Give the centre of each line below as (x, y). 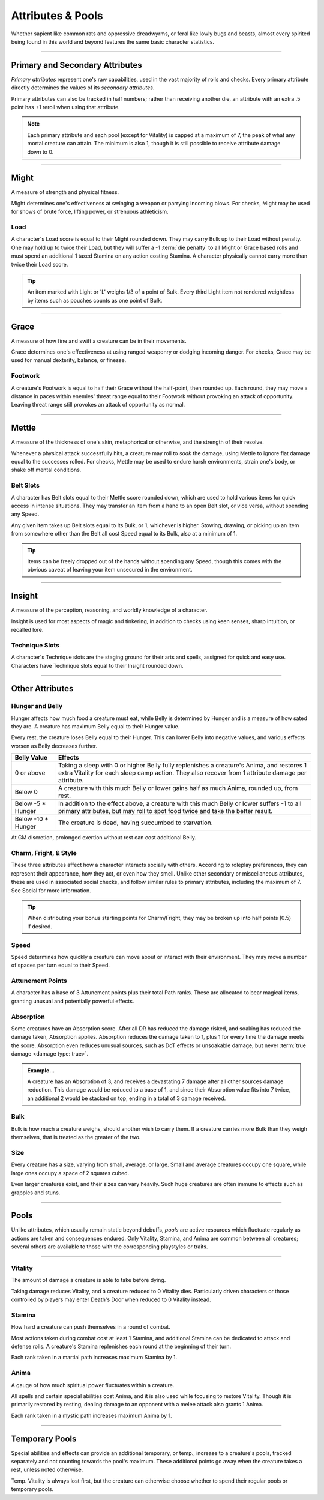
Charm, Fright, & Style (44, 853)
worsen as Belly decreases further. (54, 746)
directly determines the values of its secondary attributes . (83, 88)
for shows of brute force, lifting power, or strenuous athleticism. (90, 212)
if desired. (40, 926)
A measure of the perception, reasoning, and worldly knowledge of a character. (109, 610)
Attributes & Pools (57, 16)
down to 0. (40, 152)
